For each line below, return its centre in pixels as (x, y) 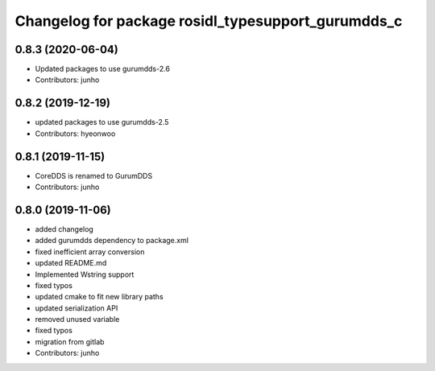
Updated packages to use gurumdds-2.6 (103, 69)
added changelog (64, 229)
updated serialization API (77, 308)
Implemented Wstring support (85, 274)
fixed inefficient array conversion (90, 251)
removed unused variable (77, 319)
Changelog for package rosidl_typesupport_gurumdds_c (209, 21)
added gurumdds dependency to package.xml (112, 241)
